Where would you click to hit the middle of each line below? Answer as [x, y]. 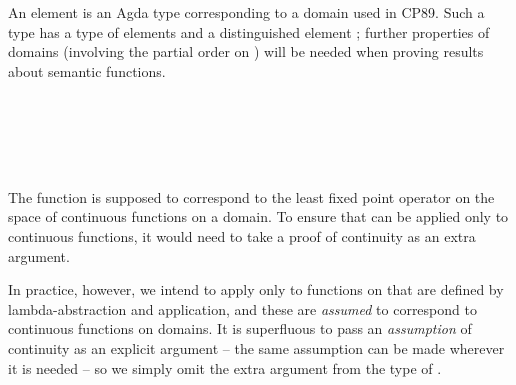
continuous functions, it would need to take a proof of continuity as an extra [242, 235]
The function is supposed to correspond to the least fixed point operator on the [251, 196]
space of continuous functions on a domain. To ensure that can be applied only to [258, 216]
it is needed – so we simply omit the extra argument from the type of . [225, 367]
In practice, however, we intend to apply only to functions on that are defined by [256, 289]
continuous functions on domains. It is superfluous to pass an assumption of [240, 328]
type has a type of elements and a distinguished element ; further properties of [249, 31]
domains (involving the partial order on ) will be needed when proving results [246, 51]
